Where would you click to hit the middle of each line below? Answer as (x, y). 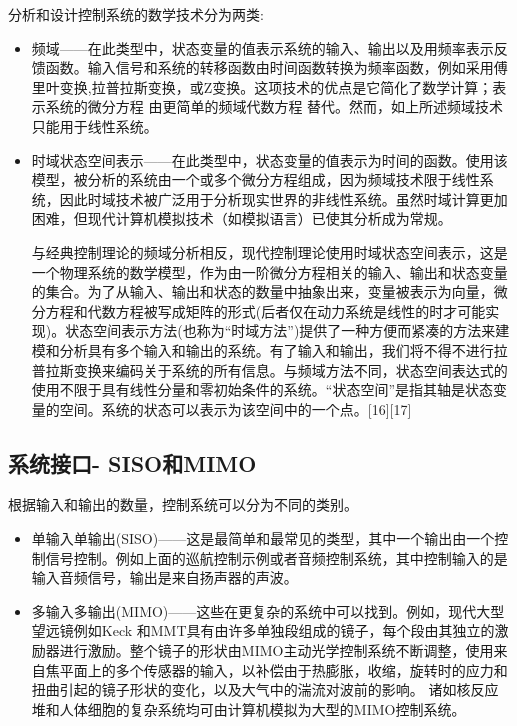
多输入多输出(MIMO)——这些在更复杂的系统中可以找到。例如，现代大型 (268, 610)
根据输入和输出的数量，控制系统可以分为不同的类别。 (183, 504)
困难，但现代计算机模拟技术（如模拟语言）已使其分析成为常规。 (241, 218)
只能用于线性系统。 (94, 125)
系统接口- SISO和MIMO (132, 462)
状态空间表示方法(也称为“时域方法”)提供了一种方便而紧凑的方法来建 (287, 330)
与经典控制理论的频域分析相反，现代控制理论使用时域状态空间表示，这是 (269, 251)
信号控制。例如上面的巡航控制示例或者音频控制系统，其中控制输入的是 (276, 557)
